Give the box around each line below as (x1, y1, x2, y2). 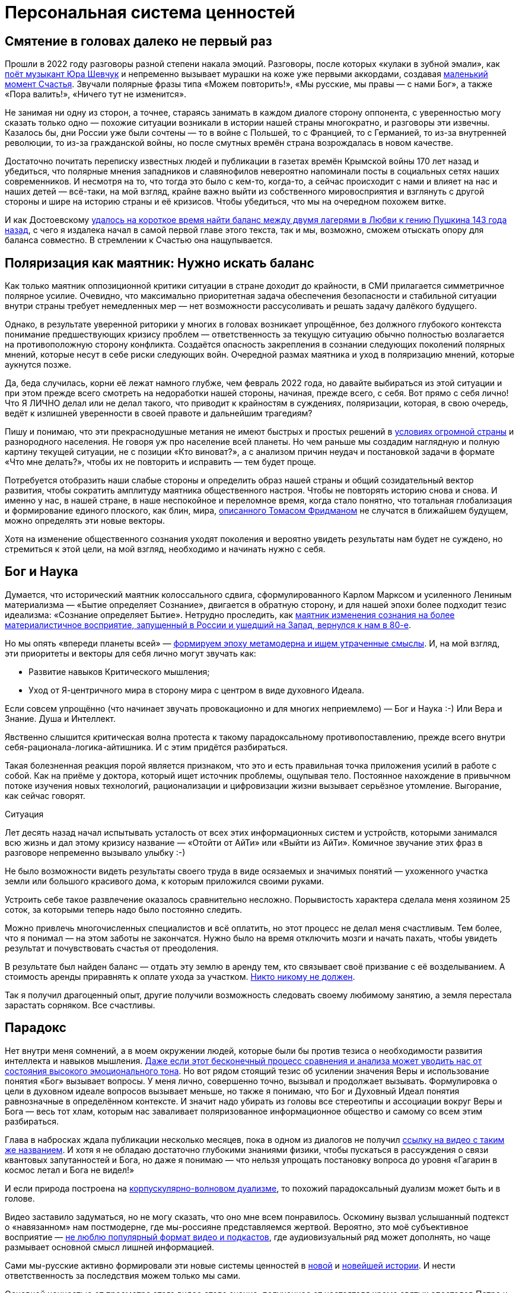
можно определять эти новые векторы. (5, 515, 165, 526)
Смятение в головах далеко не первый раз (5, 33, 272, 49)
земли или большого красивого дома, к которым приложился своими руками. (5, 875, 324, 886)
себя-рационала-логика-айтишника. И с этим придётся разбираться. (5, 741, 288, 752)
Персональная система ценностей (5, 2, 295, 23)
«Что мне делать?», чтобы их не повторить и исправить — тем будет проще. (5, 457, 316, 467)
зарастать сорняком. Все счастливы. (5, 999, 155, 1010)
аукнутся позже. (5, 359, 71, 370)
